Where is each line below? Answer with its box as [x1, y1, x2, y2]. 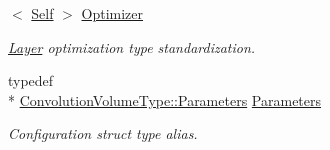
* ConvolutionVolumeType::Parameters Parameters [8, 89, 322, 110]
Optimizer [81, 3, 144, 23]
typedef [8, 70, 54, 91]
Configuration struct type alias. [8, 123, 198, 144]
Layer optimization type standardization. [8, 36, 256, 57]
